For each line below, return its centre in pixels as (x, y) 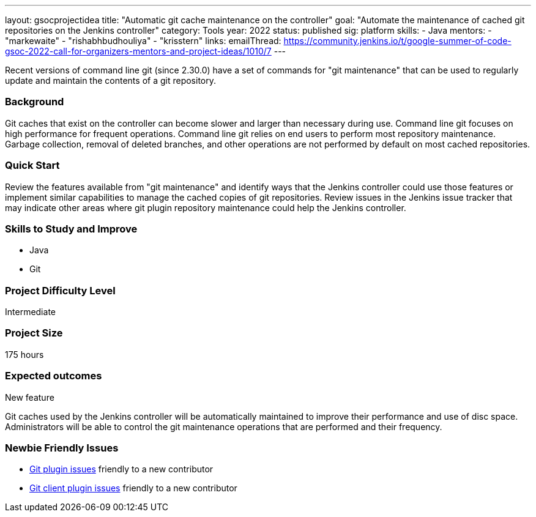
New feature (30, 397)
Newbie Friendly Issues (62, 448)
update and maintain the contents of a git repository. (111, 80)
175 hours (24, 354)
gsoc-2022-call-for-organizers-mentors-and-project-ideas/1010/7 (138, 51)
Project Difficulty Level (60, 290)
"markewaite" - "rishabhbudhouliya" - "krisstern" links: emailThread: (143, 41)
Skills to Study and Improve (71, 229)
